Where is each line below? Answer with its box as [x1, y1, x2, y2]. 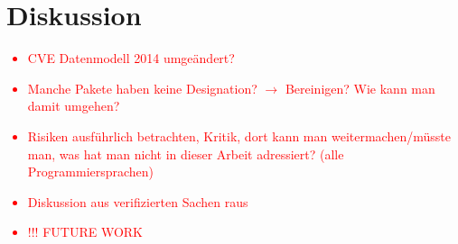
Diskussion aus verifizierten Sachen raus [27, 192, 248, 211]
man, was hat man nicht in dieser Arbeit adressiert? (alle [27, 144, 344, 163]
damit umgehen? [27, 96, 120, 115]
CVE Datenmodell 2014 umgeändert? [27, 49, 235, 68]
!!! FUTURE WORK [27, 222, 143, 241]
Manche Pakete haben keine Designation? [27, 78, 257, 97]
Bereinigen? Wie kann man [285, 78, 435, 97]
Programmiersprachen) [27, 162, 154, 181]
